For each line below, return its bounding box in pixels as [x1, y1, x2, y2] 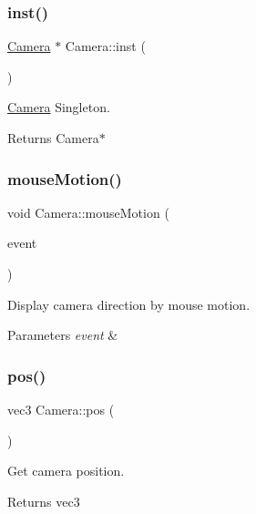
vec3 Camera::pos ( [7, 400, 115, 418]
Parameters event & [7, 325, 118, 344]
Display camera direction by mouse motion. [7, 294, 251, 314]
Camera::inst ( [65, 36, 146, 56]
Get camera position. [7, 461, 125, 480]
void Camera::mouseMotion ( [7, 202, 169, 221]
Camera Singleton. [7, 98, 110, 117]
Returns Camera [7, 128, 99, 147]
